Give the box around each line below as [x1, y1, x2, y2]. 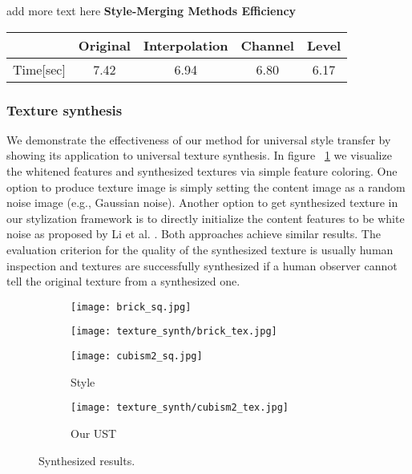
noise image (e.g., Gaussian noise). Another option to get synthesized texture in [6, 194, 398, 211]
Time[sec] [13, 59, 66, 79]
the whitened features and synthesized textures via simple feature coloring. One [6, 163, 398, 179]
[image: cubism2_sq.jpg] [71, 350, 203, 363]
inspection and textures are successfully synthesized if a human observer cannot [6, 257, 398, 273]
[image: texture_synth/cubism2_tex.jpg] [71, 402, 289, 414]
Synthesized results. [38, 452, 135, 468]
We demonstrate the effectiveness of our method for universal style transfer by [6, 131, 391, 148]
